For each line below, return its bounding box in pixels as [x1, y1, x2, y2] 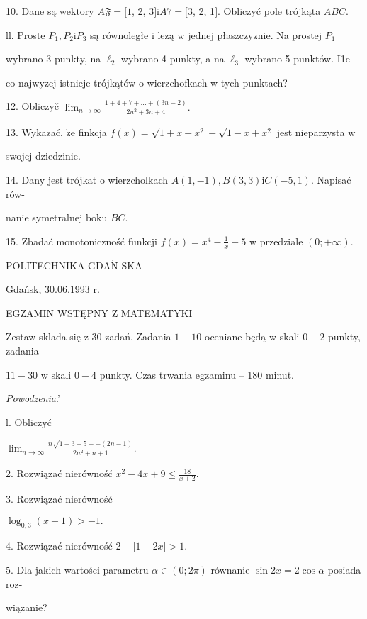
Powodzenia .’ [6, 391, 60, 406]
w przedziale [249, 233, 303, 248]
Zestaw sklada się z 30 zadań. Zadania [6, 329, 171, 344]
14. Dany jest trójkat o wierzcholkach [6, 172, 169, 187]
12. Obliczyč [6, 99, 60, 113]
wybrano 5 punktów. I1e [244, 51, 350, 66]
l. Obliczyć [6, 414, 52, 429]
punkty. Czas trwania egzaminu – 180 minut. [99, 367, 294, 381]
